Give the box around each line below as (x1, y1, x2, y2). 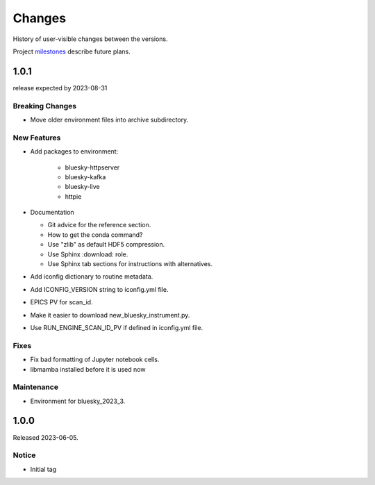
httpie (65, 192, 82, 201)
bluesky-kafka (65, 172, 106, 181)
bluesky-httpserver (65, 163, 120, 172)
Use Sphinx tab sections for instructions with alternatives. (47, 260, 213, 268)
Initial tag (30, 465, 57, 473)
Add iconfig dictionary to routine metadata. (30, 272, 153, 281)
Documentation (30, 208, 74, 217)
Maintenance (12, 382, 59, 392)
